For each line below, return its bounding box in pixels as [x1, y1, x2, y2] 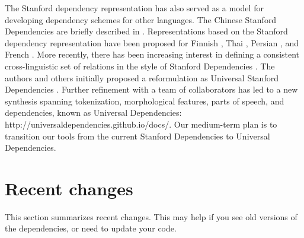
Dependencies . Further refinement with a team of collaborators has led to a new [5, 83, 298, 96]
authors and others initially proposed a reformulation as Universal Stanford [5, 71, 279, 84]
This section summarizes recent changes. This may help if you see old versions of [5, 210, 297, 223]
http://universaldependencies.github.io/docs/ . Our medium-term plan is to [5, 118, 277, 130]
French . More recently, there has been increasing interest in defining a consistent [5, 48, 300, 61]
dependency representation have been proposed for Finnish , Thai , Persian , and [5, 36, 299, 49]
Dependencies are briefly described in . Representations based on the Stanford [5, 25, 288, 37]
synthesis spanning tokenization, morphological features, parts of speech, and [5, 94, 284, 107]
